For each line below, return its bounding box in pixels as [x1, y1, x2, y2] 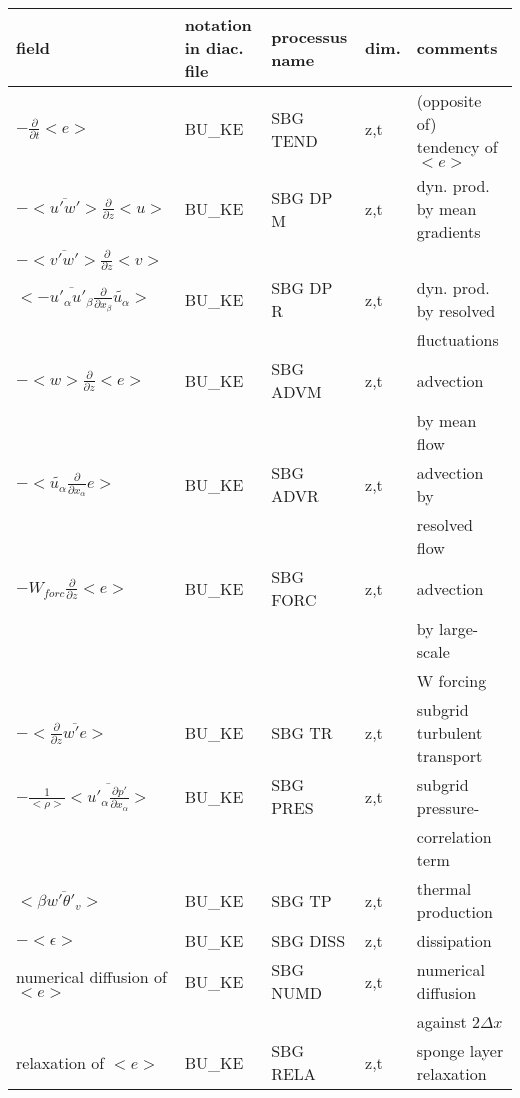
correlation [416, 825, 492, 849]
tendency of [416, 135, 498, 158]
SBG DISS [271, 929, 346, 953]
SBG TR [271, 721, 333, 745]
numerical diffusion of [16, 964, 167, 988]
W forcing [416, 669, 487, 693]
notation [184, 13, 252, 36]
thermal [416, 877, 472, 901]
